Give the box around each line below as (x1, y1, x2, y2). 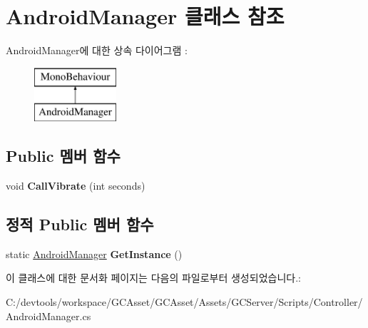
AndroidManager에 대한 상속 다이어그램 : (6, 43, 188, 58)
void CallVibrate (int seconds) (6, 178, 145, 193)
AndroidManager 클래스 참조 (6, 1, 285, 31)
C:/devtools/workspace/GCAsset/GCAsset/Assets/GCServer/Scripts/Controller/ (6, 294, 363, 309)
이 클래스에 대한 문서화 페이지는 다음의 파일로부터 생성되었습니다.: (6, 270, 301, 285)
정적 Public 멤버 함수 (6, 213, 154, 235)
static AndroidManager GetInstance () (6, 246, 183, 261)
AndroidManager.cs (6, 308, 91, 323)
